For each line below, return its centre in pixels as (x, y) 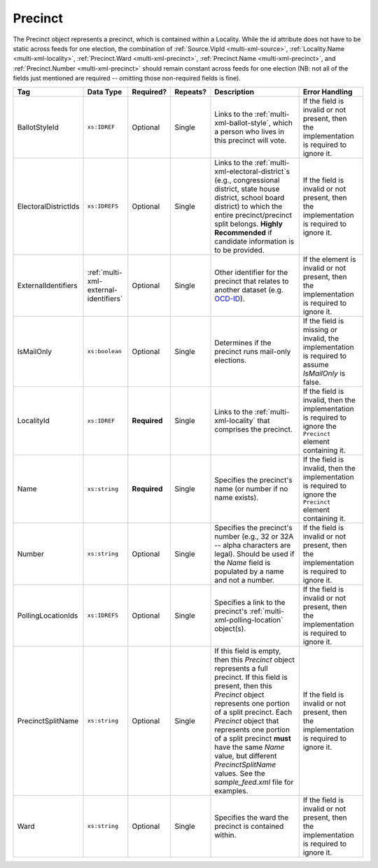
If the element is (329, 259)
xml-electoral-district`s (252, 171)
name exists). (237, 498)
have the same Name (250, 747)
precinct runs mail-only (253, 351)
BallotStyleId (38, 127)
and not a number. (244, 580)
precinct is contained (249, 826)
